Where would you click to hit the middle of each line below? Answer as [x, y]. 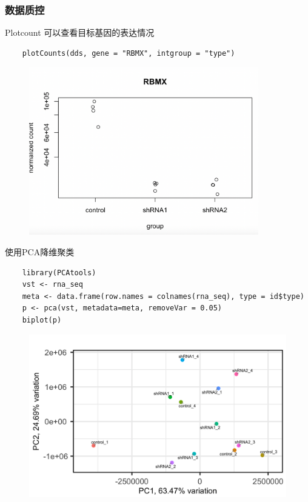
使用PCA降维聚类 [40, 252]
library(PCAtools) [59, 273]
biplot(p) [42, 320]
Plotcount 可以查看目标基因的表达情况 [80, 32]
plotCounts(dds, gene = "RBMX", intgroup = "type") [129, 53]
